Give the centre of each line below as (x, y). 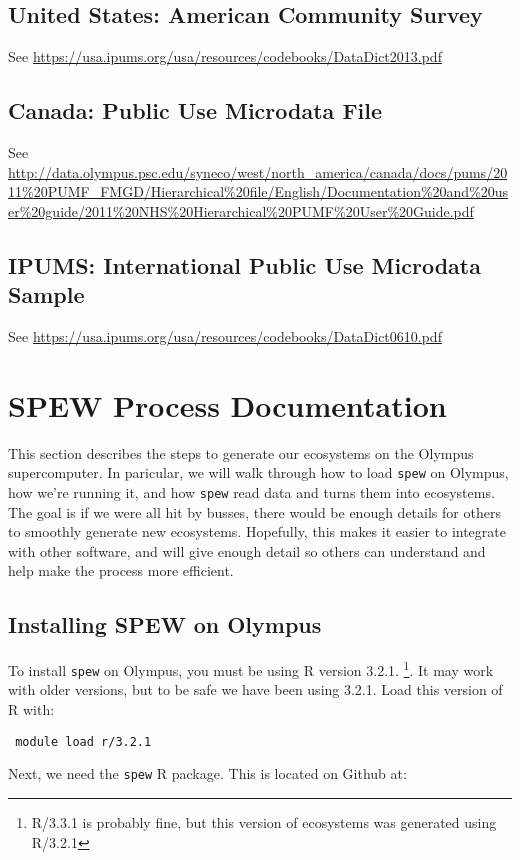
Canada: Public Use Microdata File (195, 110)
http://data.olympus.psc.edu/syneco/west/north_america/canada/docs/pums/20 (258, 171)
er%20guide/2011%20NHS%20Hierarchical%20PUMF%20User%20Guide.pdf (241, 210)
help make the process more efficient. (121, 570)
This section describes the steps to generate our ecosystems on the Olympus (241, 452)
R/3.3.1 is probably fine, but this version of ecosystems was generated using (264, 821)
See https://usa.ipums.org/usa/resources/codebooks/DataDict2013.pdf (225, 56)
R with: (31, 709)
